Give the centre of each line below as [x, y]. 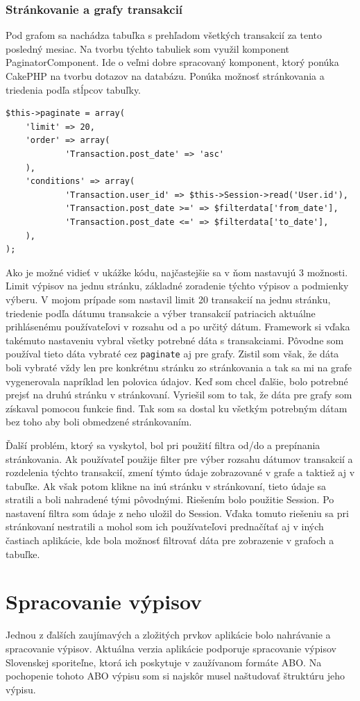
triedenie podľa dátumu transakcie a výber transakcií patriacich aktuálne [161, 313]
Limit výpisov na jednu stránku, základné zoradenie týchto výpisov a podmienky [177, 286]
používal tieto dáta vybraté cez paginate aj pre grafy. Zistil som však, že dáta [172, 354]
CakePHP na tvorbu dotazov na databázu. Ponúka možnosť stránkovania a [165, 76]
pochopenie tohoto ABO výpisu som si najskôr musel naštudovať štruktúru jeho [175, 676]
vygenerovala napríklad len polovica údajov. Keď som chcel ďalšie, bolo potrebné [177, 381]
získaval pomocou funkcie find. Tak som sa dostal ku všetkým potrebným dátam [177, 408]
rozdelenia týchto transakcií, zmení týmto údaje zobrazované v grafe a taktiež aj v [180, 472]
